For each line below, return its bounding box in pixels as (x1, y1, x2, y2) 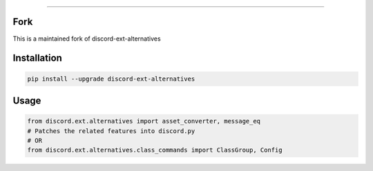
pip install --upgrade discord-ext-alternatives (27, 74, 195, 83)
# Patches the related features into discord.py (27, 127, 195, 134)
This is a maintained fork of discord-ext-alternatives (12, 34, 162, 43)
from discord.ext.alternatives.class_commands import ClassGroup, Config (27, 146, 283, 154)
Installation (12, 52, 62, 64)
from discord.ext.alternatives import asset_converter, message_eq (27, 117, 261, 125)
